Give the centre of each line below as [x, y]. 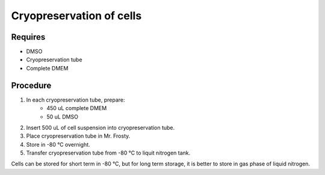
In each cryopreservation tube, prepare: [76, 100]
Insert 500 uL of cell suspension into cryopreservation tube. [101, 127]
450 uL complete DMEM [77, 108]
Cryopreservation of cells [76, 16]
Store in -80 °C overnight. [58, 144]
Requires [28, 37]
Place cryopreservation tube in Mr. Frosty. [78, 136]
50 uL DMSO [62, 117]
